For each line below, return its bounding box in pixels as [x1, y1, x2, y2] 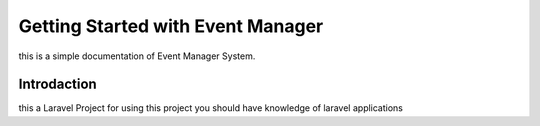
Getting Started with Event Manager [18, 15, 324, 37]
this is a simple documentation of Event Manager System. [18, 50, 256, 62]
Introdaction [18, 76, 97, 93]
